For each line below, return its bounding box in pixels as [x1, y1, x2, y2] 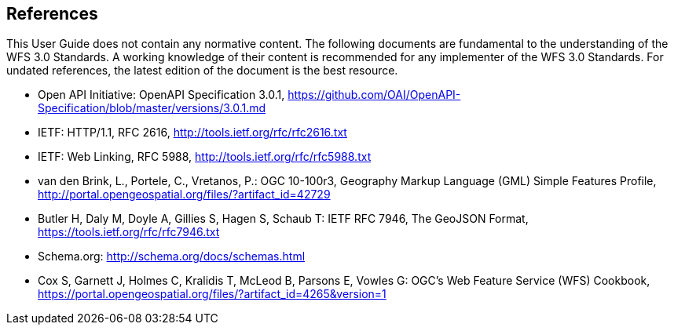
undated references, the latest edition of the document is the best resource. [6, 64, 398, 78]
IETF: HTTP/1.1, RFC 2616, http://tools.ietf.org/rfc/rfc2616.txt [38, 125, 347, 140]
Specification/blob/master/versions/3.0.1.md [38, 101, 266, 115]
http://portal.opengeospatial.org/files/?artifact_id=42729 [38, 187, 331, 202]
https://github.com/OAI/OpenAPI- [288, 88, 461, 102]
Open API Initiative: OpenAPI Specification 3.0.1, [38, 88, 285, 102]
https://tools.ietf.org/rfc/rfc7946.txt [38, 225, 220, 239]
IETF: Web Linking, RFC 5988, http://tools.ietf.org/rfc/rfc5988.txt [38, 150, 372, 164]
